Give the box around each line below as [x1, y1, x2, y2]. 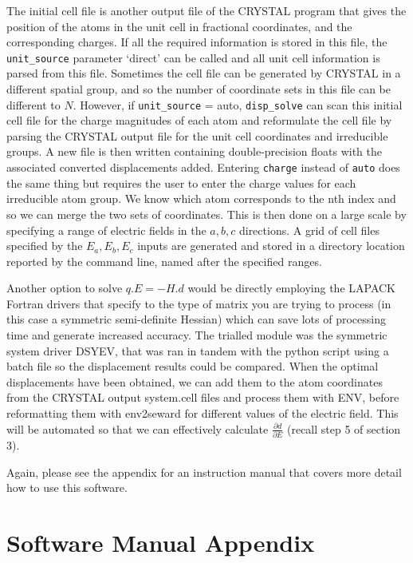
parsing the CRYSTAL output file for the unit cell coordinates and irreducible [6, 127, 388, 144]
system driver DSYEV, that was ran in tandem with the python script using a [6, 342, 389, 359]
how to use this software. [6, 479, 128, 496]
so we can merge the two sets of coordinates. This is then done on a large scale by [6, 205, 407, 222]
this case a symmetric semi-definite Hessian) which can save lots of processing [6, 311, 386, 327]
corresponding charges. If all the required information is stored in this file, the [6, 34, 387, 50]
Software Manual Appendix [6, 525, 315, 558]
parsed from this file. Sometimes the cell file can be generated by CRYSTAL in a [6, 65, 401, 81]
